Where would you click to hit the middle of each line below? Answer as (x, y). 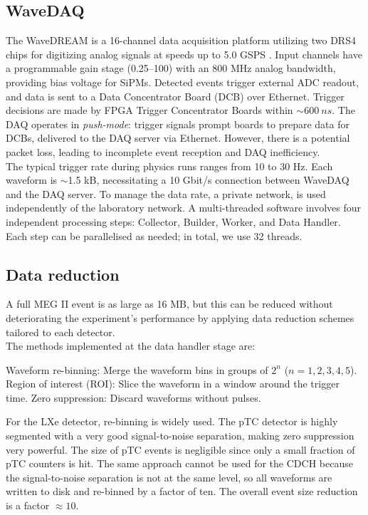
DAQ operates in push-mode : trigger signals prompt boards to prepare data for (178, 124)
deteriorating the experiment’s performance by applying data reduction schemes (180, 317)
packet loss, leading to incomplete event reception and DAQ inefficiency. (163, 151)
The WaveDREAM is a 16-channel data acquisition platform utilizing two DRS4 (181, 40)
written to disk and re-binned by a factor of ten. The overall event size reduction (182, 491)
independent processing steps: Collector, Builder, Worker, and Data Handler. (173, 221)
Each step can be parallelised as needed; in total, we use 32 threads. (154, 235)
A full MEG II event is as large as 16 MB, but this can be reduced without (169, 304)
